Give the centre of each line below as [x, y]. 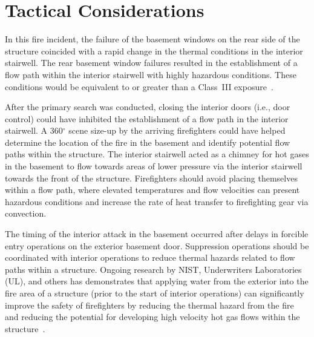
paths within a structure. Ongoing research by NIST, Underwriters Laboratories [153, 269]
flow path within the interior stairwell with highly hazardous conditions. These [151, 74]
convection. [26, 213]
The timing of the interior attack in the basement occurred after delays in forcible [157, 234]
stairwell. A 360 [34, 130]
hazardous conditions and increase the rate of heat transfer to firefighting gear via [157, 201]
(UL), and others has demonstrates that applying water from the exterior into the [157, 281]
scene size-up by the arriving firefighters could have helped [177, 130]
